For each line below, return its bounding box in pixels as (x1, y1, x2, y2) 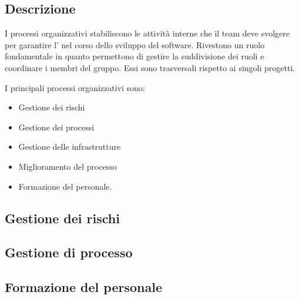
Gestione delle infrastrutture (18, 140, 121, 153)
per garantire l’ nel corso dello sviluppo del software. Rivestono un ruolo (5, 38, 265, 51)
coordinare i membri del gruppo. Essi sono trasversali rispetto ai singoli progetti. (5, 61, 295, 73)
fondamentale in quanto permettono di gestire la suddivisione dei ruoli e (5, 50, 264, 62)
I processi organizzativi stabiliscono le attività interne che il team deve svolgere (5, 27, 290, 39)
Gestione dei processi (18, 120, 95, 133)
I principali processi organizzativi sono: (5, 81, 145, 93)
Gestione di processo (5, 243, 133, 261)
